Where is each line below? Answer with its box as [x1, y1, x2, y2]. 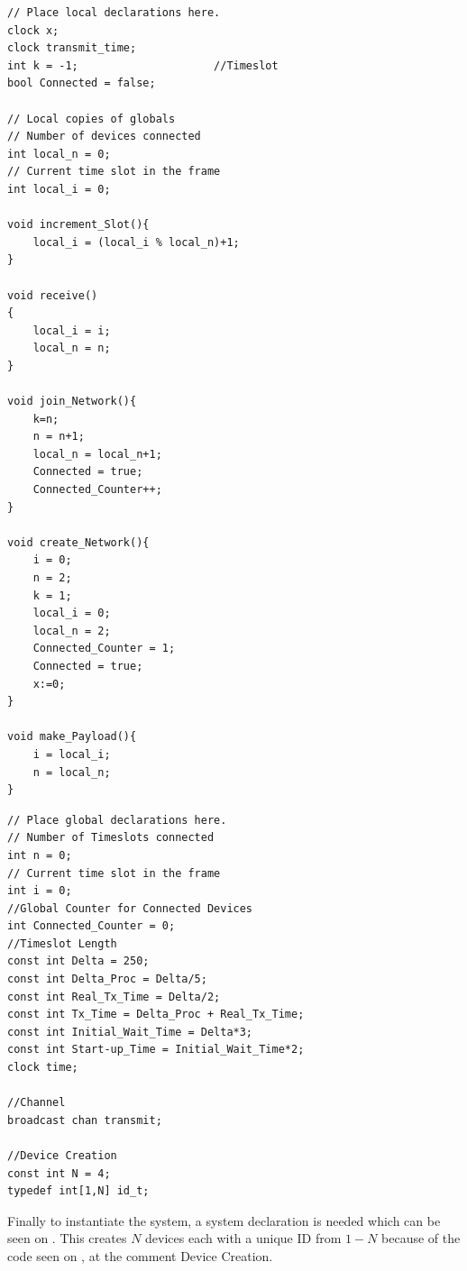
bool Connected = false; [7, 77, 156, 90]
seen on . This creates [7, 1229, 127, 1248]
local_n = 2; [32, 624, 111, 637]
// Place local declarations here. [7, 6, 221, 19]
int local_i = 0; [7, 182, 111, 196]
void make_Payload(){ [7, 730, 137, 744]
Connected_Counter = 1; [32, 642, 176, 655]
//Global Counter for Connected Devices [7, 901, 253, 915]
